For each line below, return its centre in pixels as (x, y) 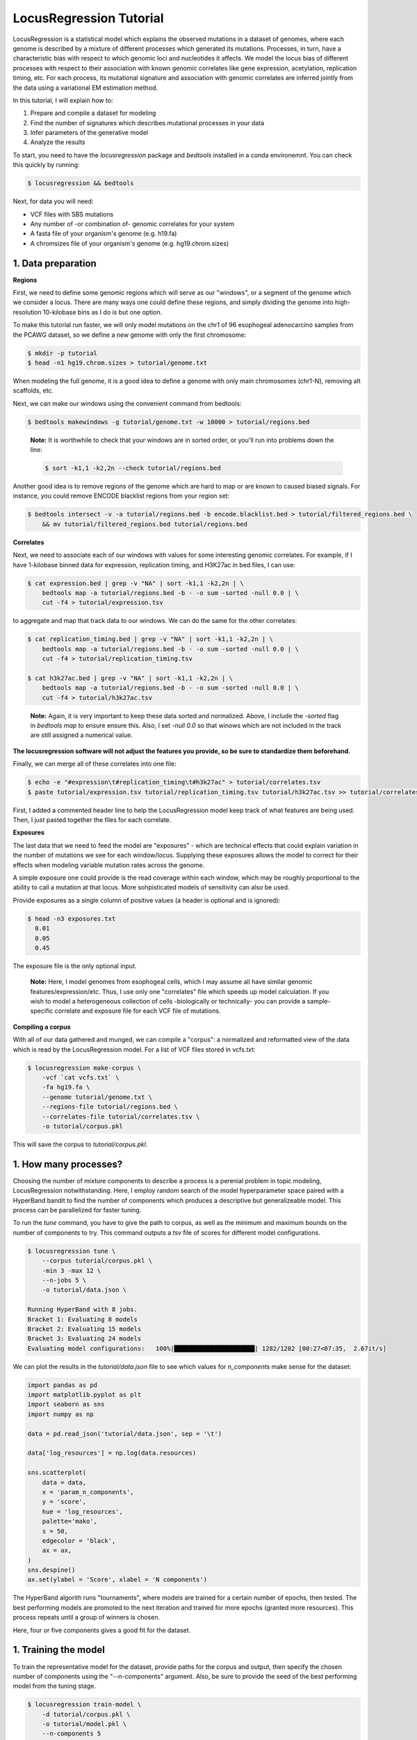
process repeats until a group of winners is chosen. (86, 1618)
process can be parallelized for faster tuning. (77, 1210)
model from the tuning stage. (55, 1686)
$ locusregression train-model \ (84, 1705)
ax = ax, (57, 1551)
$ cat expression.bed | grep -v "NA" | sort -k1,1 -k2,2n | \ (136, 583)
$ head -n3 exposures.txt (72, 918)
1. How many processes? (68, 1164)
